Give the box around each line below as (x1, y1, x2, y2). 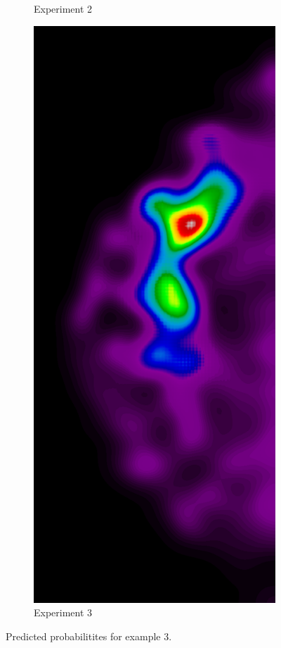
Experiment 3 (34, 605, 93, 620)
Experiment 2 (34, 1, 93, 15)
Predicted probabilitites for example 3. (6, 628, 172, 643)
